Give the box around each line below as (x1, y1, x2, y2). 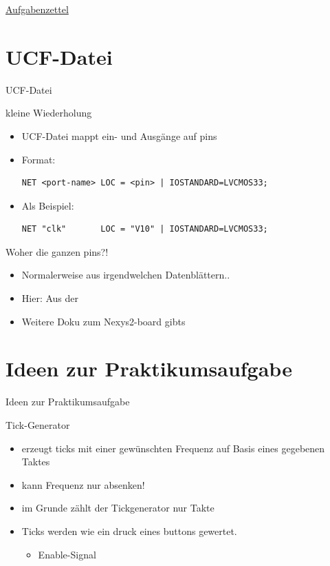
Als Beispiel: (21, 198, 74, 212)
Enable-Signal (38, 547, 96, 561)
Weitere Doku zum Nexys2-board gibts (21, 314, 186, 328)
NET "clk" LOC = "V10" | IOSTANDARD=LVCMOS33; (21, 224, 268, 234)
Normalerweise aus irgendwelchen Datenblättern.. (21, 267, 230, 282)
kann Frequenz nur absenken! (21, 477, 145, 492)
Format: (21, 152, 56, 166)
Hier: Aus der (21, 291, 79, 305)
